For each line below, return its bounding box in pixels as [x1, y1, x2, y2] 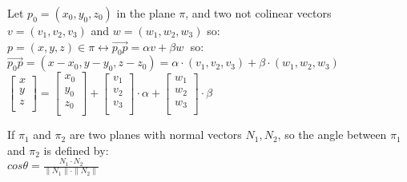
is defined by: [43, 141, 109, 158]
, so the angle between [277, 126, 387, 143]
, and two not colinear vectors [185, 5, 332, 21]
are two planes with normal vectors [69, 126, 242, 143]
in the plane [116, 5, 175, 21]
